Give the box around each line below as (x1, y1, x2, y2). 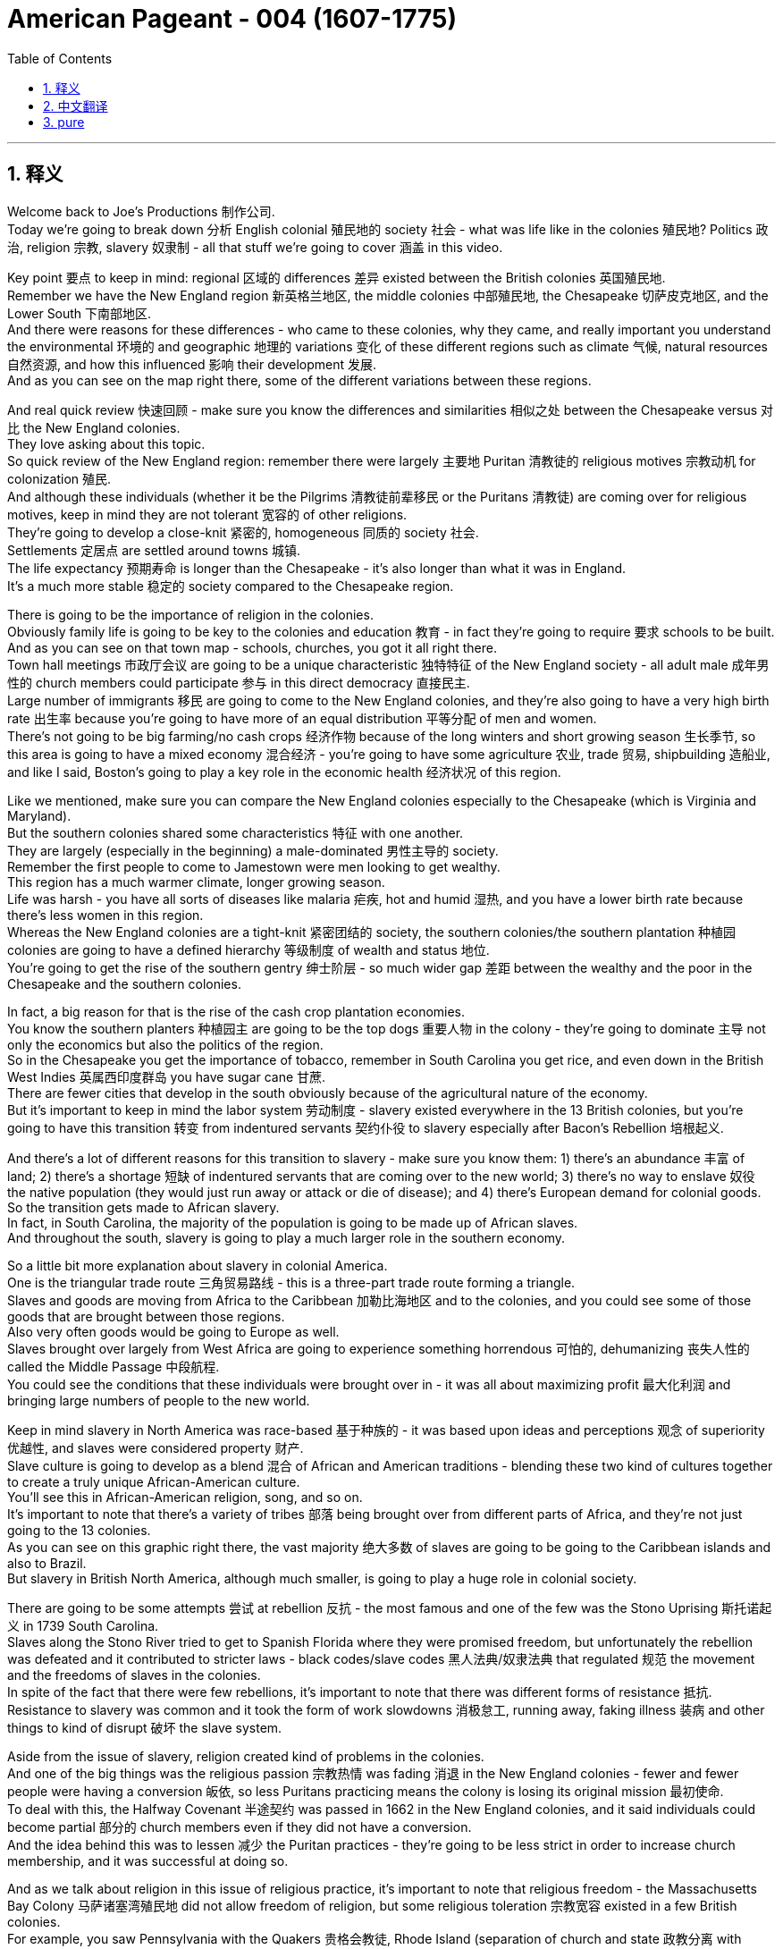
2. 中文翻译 (43, 97, 108, 114)
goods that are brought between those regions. (7, 1308, 285, 1324)
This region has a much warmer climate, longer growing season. (7, 873, 385, 890)
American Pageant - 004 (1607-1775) (7, 4, 458, 34)
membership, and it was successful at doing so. (7, 1852, 289, 1869)
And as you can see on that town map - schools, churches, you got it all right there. (7, 639, 498, 655)
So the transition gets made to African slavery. (7, 1199, 280, 1215)
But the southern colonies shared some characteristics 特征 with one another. (7, 824, 464, 840)
